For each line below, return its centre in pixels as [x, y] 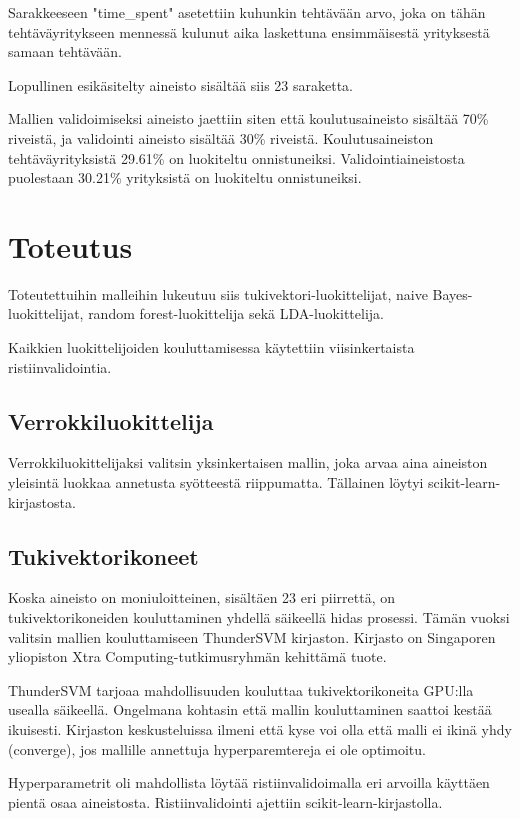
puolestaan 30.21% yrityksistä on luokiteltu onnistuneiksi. [185, 177]
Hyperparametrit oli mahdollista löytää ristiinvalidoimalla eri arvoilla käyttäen [249, 782]
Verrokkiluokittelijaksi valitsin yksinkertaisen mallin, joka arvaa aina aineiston [248, 462]
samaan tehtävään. [65, 51]
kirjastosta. [42, 501]
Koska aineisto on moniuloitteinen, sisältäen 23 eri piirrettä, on [202, 597]
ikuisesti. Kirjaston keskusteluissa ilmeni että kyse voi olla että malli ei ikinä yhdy [260, 729]
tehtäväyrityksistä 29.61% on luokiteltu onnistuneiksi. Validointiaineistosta [236, 157]
